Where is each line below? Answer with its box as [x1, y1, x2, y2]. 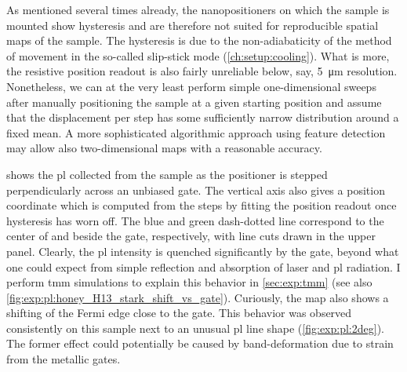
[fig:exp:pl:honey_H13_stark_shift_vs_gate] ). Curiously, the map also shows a [6, 289, 389, 305]
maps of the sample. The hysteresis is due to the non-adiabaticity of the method [6, 32, 392, 49]
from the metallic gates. [6, 351, 121, 367]
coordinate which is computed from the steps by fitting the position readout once [6, 197, 397, 213]
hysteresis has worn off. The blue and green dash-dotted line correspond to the [6, 212, 384, 228]
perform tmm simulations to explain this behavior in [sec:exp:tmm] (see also [6, 274, 372, 290]
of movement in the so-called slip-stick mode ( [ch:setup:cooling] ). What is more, [6, 47, 390, 64]
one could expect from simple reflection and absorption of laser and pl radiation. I [6, 258, 401, 275]
